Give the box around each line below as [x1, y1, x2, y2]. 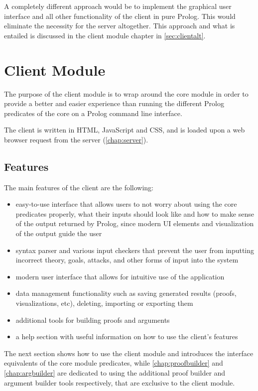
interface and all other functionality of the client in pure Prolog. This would [4, 10, 236, 21]
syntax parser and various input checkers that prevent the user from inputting [15, 245, 255, 255]
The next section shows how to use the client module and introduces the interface [4, 348, 254, 358]
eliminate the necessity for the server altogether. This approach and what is [4, 20, 235, 31]
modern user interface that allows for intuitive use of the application [15, 271, 225, 281]
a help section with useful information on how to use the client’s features [15, 331, 238, 342]
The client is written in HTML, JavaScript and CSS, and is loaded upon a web [4, 125, 245, 135]
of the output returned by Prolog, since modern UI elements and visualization [15, 218, 254, 229]
